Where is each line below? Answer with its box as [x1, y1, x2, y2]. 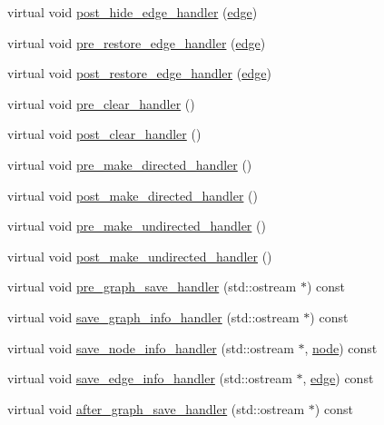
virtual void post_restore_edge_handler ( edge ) [7, 64, 271, 83]
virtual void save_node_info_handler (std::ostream [7, 338, 294, 357]
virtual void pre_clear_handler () [7, 94, 195, 113]
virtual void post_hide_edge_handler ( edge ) [7, 3, 258, 21]
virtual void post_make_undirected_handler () [7, 246, 272, 265]
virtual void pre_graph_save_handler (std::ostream [7, 277, 297, 296]
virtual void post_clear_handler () [7, 124, 202, 143]
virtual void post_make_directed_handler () [7, 185, 258, 204]
